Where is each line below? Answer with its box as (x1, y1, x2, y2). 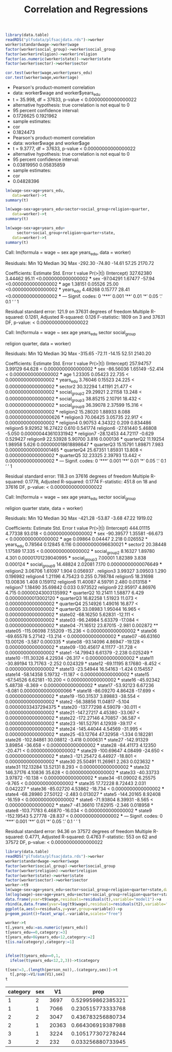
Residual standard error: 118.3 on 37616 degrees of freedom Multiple (5, 473, 150, 480)
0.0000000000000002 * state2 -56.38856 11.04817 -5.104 (5, 698, 130, 705)
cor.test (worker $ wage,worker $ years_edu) (5, 70, 93, 75)
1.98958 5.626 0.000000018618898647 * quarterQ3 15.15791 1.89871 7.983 (5, 442, 164, 448)
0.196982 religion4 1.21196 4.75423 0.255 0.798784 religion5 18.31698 (5, 573, 154, 580)
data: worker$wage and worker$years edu (12, 90, 101, 97)
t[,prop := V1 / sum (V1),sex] (10, 972, 66, 977)
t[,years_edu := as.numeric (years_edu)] (5, 925, 88, 931)
